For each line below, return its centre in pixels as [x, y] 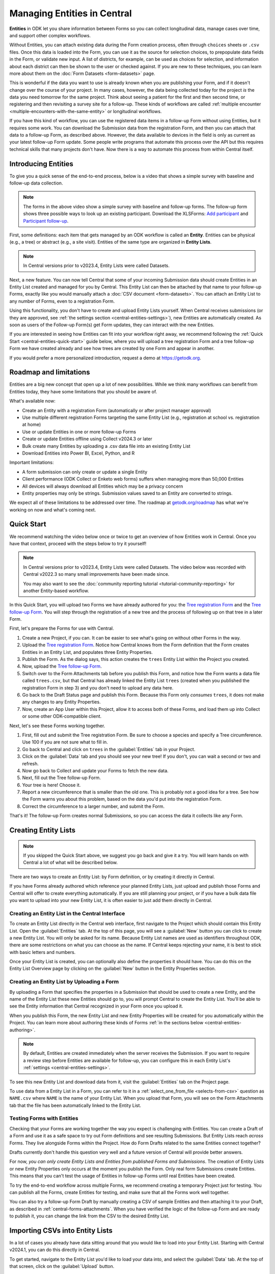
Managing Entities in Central [71, 13]
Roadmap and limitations [50, 372]
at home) [32, 424]
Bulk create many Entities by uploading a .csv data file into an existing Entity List [106, 446]
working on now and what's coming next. [53, 510]
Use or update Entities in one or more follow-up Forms [79, 432]
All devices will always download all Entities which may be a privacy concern [103, 486]
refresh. [31, 763]
